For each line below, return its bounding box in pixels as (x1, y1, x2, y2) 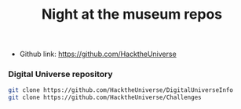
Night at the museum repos (41, 5, 222, 23)
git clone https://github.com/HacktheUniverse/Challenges (8, 93, 202, 102)
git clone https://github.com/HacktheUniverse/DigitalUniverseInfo (8, 86, 234, 94)
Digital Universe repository (8, 69, 113, 79)
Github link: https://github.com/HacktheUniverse (19, 49, 177, 59)
